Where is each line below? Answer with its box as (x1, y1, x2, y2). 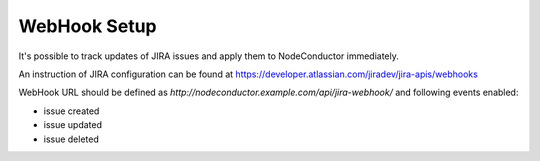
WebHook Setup (18, 15, 157, 37)
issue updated (43, 119, 103, 131)
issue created (43, 105, 100, 117)
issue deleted (43, 133, 100, 145)
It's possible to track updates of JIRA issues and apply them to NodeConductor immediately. (18, 50, 400, 62)
